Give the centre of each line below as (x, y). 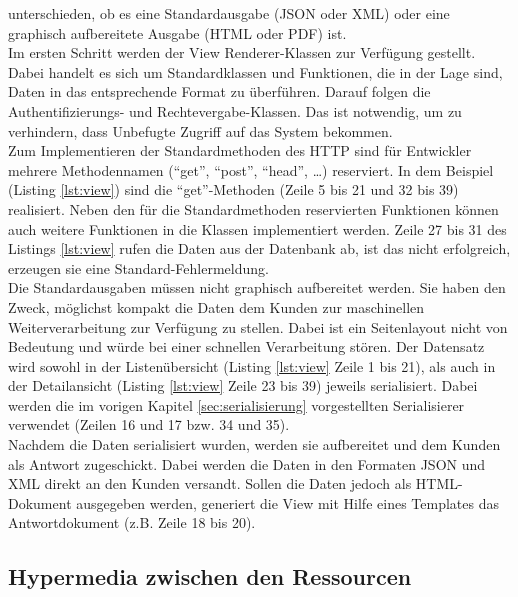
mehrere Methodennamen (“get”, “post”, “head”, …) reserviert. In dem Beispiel (251, 169)
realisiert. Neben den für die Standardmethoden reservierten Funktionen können (253, 208)
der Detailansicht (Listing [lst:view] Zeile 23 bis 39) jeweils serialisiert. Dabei (243, 385)
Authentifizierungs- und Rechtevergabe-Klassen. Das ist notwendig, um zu (235, 110)
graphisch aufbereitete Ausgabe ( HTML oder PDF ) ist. (177, 32)
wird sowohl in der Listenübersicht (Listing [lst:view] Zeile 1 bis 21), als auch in (252, 365)
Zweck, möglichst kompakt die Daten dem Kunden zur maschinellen (216, 306)
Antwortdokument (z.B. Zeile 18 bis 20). (132, 522)
